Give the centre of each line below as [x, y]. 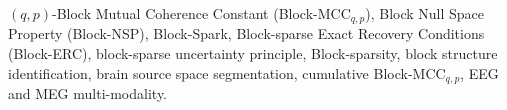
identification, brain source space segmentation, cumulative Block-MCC [227, 72]
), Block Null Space [425, 13]
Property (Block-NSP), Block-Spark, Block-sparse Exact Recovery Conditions [246, 33]
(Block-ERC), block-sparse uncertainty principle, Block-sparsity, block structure [253, 53]
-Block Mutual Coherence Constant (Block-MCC [201, 13]
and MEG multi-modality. [87, 93]
